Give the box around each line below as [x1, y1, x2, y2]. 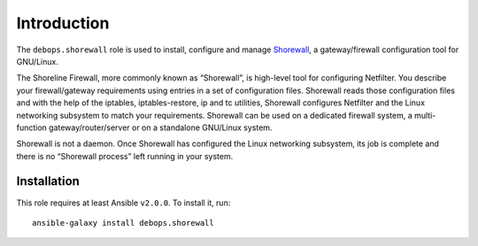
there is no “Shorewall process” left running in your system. [16, 150, 234, 161]
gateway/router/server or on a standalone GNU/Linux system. [49, 122, 273, 133]
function [16, 122, 48, 133]
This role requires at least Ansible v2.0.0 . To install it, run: [16, 197, 231, 208]
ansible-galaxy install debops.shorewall [32, 218, 214, 227]
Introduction [16, 13, 110, 33]
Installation [16, 173, 80, 189]
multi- [413, 110, 436, 120]
